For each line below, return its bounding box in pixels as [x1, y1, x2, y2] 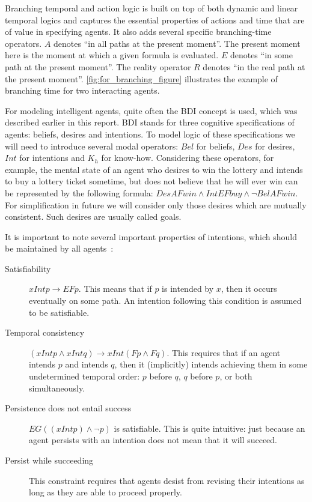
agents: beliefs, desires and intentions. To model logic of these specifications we [5, 127, 295, 140]
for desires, [255, 139, 295, 152]
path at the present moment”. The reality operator [5, 60, 191, 73]
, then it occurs [221, 282, 277, 295]
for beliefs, [196, 139, 235, 152]
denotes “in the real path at [203, 60, 305, 73]
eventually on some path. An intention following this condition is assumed [29, 294, 302, 307]
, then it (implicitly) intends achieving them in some [114, 358, 308, 370]
